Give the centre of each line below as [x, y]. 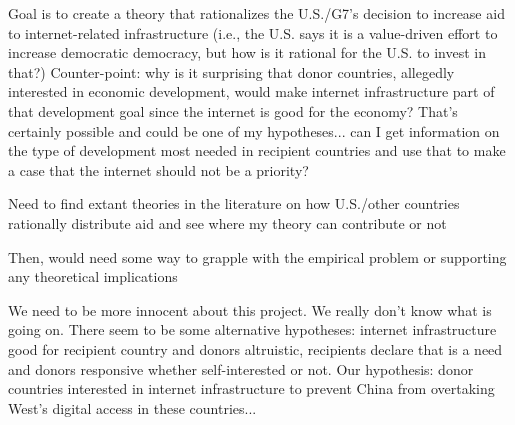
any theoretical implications [93, 276]
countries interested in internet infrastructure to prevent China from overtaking [251, 388]
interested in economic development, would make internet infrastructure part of [251, 91]
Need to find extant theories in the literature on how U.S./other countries [234, 203]
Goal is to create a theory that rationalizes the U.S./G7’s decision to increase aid [256, 13]
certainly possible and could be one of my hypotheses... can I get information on [254, 130]
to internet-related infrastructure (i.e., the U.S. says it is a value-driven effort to [253, 32]
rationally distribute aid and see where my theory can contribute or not [227, 222]
